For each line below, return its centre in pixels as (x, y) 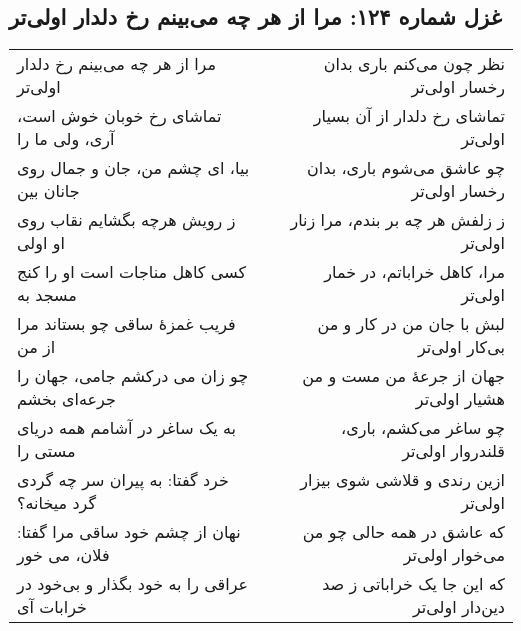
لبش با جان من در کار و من (411, 324)
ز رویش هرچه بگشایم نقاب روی (126, 220)
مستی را (46, 451)
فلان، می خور (63, 555)
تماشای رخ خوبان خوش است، (119, 116)
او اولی (41, 243)
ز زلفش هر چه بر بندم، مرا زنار (397, 220)
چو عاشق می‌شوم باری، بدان (406, 168)
